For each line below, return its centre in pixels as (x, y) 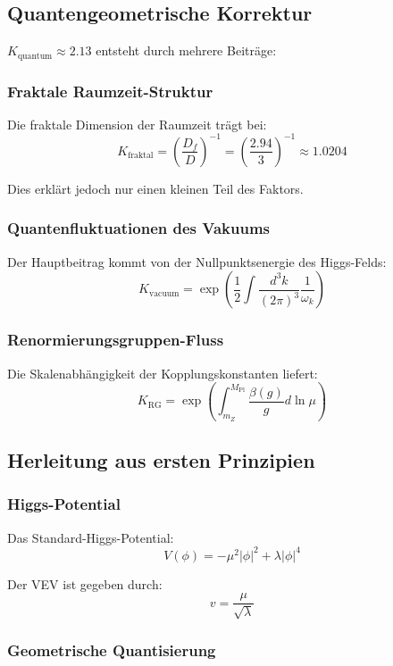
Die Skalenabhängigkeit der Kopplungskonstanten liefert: (163, 373)
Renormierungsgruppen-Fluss (116, 340)
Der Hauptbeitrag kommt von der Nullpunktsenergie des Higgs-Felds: (197, 261)
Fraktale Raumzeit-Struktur (110, 91)
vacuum (164, 293)
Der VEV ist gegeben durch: (85, 583)
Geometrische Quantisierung (112, 649)
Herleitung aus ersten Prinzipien (161, 460)
